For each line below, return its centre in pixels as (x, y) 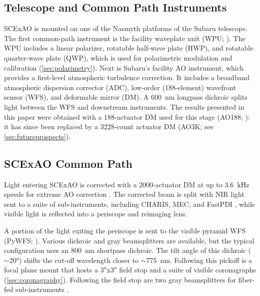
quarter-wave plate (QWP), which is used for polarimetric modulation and (118, 57)
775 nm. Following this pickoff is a (199, 260)
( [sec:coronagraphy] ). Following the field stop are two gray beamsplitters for (120, 279)
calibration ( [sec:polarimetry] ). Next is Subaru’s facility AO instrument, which (124, 67)
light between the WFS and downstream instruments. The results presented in (124, 106)
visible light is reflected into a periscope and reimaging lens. (96, 214)
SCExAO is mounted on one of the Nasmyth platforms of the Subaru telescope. (126, 28)
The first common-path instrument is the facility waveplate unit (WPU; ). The (125, 38)
